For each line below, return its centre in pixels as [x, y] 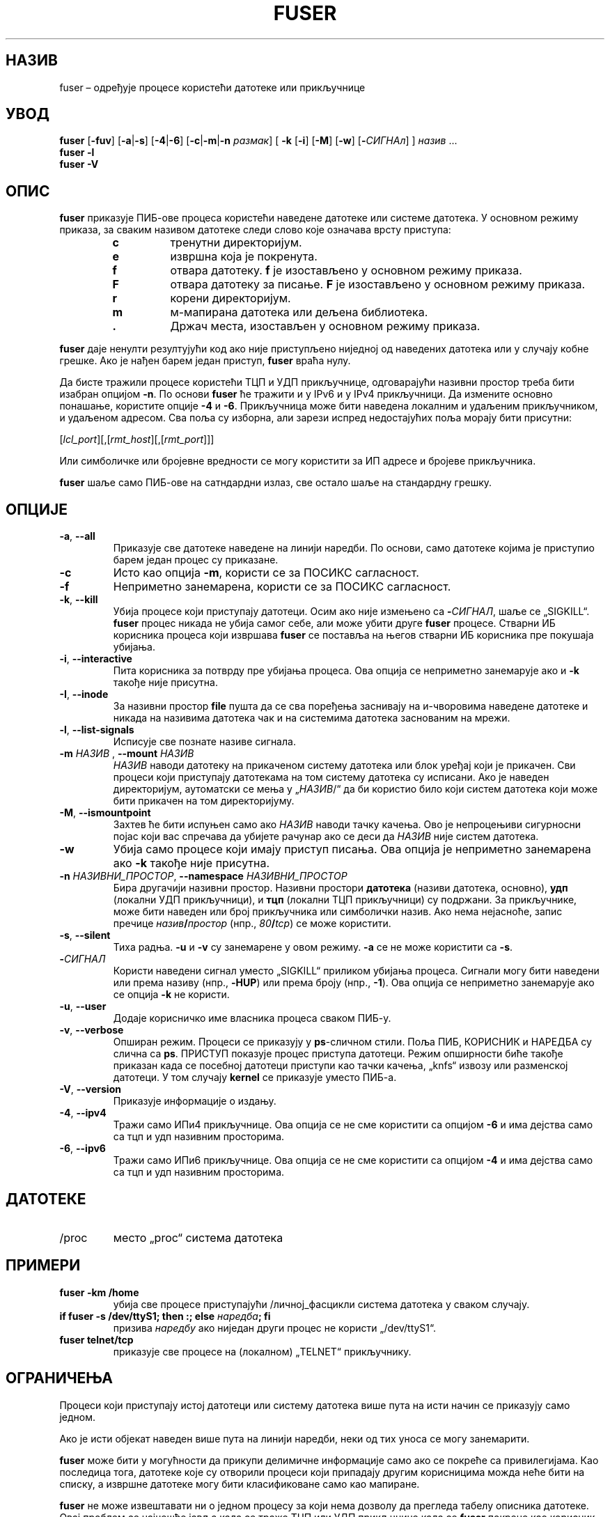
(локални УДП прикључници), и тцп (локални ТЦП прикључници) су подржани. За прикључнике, [345, 900]
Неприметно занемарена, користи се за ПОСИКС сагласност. [282, 587]
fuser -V [79, 164]
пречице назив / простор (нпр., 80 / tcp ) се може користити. [252, 924]
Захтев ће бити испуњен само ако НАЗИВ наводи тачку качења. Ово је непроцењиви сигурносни [347, 825]
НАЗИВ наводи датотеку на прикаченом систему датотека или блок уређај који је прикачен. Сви [344, 765]
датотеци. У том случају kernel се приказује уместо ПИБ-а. [255, 1078]
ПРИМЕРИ [43, 1266]
